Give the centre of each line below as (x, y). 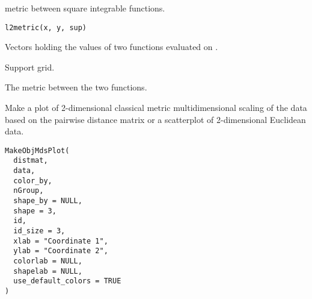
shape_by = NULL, (48, 201)
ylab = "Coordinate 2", (61, 251)
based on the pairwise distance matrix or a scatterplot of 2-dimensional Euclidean (155, 119)
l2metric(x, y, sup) (46, 27)
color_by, (33, 181)
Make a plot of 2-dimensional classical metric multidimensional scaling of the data (156, 108)
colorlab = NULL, (48, 261)
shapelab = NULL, (48, 271)
